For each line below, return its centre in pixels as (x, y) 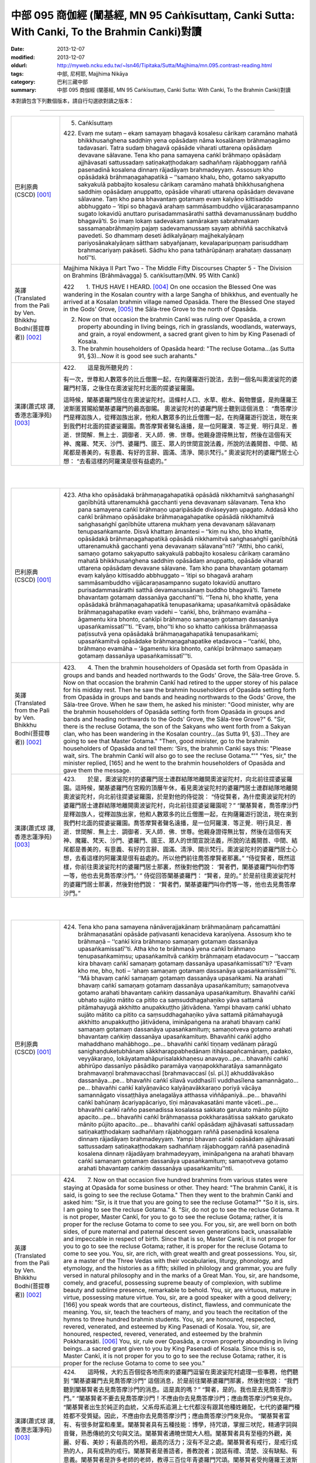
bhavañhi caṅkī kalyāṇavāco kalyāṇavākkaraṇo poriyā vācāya (176, 1087)
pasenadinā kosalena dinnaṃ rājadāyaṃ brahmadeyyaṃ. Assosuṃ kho (176, 170)
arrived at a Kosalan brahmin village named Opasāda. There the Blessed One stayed (179, 302)
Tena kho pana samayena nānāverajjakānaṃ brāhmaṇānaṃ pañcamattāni (179, 926)
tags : (17, 74)
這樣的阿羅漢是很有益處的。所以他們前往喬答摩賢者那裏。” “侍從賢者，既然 (188, 858)
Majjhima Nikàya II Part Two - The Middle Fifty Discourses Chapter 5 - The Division (178, 268)
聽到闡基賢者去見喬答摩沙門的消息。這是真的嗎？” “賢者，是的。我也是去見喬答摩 (175, 1389)
